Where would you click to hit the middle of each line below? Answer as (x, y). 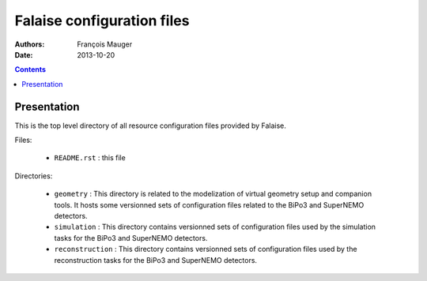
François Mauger (105, 44)
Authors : (30, 44)
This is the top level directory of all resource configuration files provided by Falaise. (150, 126)
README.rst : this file (90, 158)
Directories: (34, 176)
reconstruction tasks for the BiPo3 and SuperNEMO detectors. (155, 260)
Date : (24, 54)
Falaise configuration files (102, 21)
